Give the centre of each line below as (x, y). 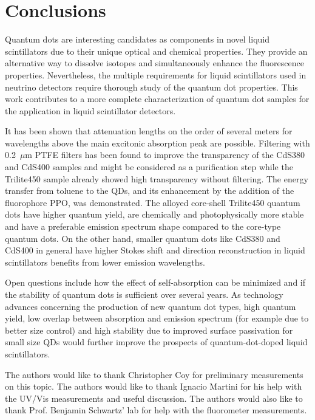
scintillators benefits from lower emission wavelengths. (105, 262)
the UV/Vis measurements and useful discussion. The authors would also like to (154, 398)
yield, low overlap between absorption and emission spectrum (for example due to (157, 318)
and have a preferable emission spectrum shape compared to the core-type (143, 226)
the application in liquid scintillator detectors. (90, 110)
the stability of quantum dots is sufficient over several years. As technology (144, 294)
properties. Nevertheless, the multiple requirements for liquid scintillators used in (156, 74)
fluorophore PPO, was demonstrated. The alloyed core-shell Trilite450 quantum (153, 202)
